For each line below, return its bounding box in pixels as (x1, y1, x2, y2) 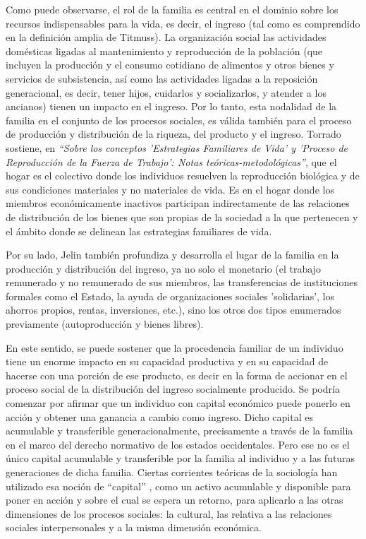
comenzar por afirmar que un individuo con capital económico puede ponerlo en (6, 396, 350, 410)
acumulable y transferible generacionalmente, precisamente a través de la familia (6, 423, 353, 438)
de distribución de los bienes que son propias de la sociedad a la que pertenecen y (6, 209, 358, 224)
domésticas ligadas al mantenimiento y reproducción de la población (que (6, 43, 323, 58)
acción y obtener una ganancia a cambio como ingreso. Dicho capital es (6, 409, 313, 424)
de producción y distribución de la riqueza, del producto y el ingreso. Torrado (6, 126, 341, 141)
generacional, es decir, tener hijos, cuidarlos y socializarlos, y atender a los (6, 85, 327, 100)
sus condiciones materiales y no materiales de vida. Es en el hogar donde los (6, 182, 334, 196)
